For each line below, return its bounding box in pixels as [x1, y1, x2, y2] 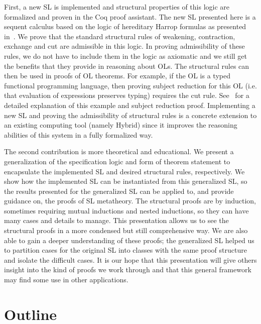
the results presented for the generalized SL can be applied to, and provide [4, 185, 234, 196]
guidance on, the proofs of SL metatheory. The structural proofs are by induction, [4, 195, 256, 206]
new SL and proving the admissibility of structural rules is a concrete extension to [4, 110, 257, 120]
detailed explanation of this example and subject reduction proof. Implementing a [4, 99, 255, 110]
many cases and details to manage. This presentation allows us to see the [4, 215, 229, 226]
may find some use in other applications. [4, 274, 128, 285]
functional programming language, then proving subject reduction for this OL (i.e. [4, 80, 257, 90]
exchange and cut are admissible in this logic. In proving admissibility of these [4, 41, 245, 51]
